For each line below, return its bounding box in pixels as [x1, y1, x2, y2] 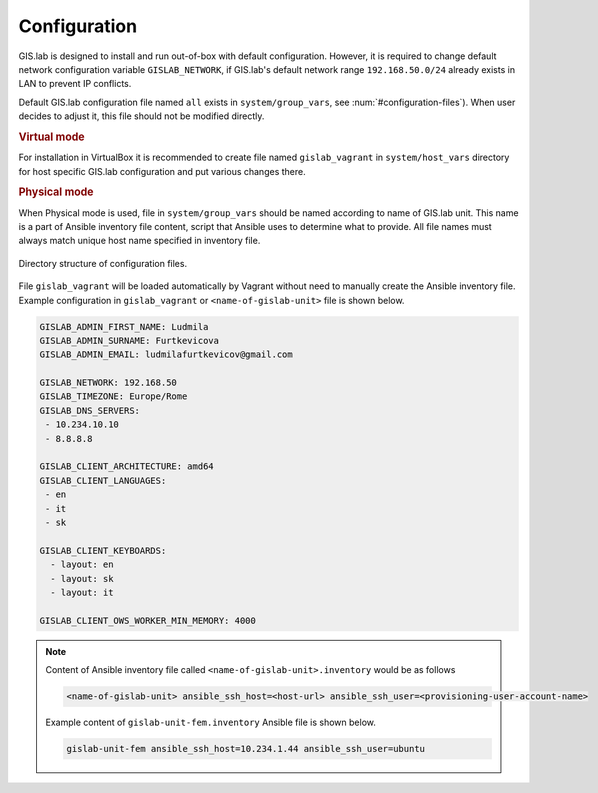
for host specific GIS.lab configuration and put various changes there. [18, 165, 306, 177]
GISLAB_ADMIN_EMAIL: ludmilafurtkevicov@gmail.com [39, 349, 294, 360]
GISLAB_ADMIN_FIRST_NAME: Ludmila [39, 321, 209, 332]
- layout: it [50, 586, 114, 598]
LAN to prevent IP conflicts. [18, 78, 132, 90]
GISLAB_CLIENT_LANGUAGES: [39, 475, 167, 486]
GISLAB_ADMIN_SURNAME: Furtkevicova [39, 335, 220, 346]
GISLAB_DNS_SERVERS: [39, 405, 140, 416]
